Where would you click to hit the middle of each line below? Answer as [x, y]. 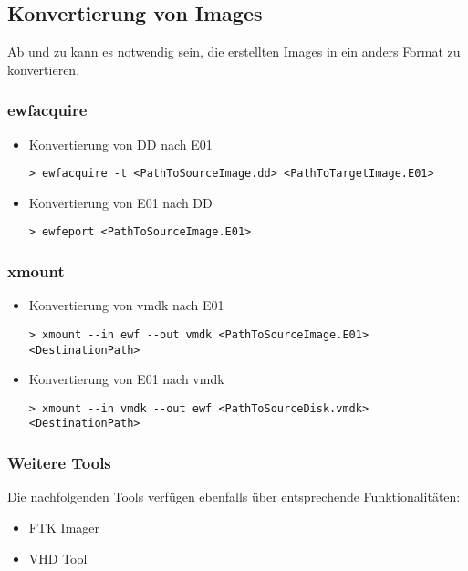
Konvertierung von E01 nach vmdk [126, 379]
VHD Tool [58, 558]
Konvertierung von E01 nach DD [120, 202]
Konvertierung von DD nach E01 [120, 144]
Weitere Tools [59, 463]
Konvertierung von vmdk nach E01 [126, 305]
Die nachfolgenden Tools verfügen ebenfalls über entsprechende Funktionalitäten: [234, 497]
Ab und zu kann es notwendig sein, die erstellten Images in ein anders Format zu [234, 52]
